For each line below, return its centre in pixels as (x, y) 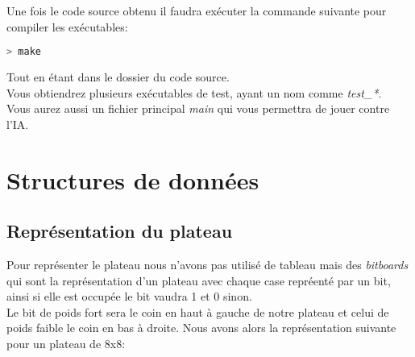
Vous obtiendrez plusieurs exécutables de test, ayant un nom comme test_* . (194, 92)
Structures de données (133, 179)
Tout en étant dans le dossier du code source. (118, 77)
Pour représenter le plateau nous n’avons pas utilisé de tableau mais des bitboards (207, 265)
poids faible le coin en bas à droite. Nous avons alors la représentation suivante (201, 328)
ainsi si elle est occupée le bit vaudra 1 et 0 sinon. (129, 296)
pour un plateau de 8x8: (66, 343)
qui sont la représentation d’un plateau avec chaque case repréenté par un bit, (199, 280)
